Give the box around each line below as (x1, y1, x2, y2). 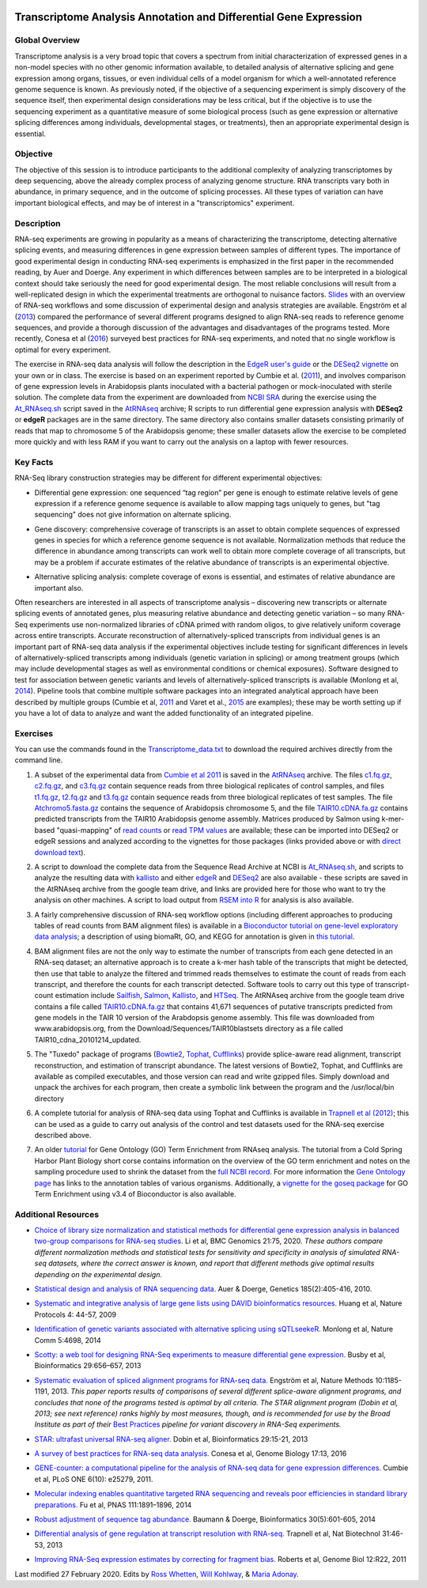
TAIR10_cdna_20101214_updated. (34, 1034, 142, 1044)
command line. (14, 755, 63, 765)
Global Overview (14, 35, 81, 46)
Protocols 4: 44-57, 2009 (34, 1310, 117, 1319)
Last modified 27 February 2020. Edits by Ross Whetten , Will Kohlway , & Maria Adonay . (14, 1569, 300, 1579)
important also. (34, 583, 84, 592)
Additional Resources (14, 1208, 99, 1219)
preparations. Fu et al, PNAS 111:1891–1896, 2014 (34, 1499, 192, 1510)
